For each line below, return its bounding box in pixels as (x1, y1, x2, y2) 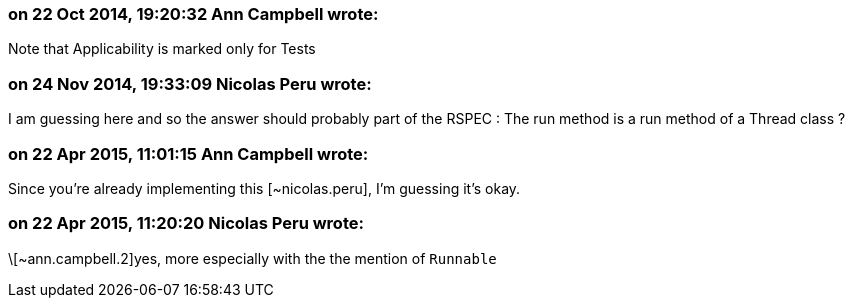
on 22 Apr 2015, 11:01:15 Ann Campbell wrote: (8, 143, 369, 164)
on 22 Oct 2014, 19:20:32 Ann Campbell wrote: (8, 4, 379, 24)
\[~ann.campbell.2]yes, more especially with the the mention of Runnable (8, 249, 497, 267)
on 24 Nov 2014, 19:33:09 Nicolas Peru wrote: (8, 73, 372, 94)
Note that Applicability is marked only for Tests (8, 40, 316, 58)
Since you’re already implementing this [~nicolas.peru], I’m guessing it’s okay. (8, 179, 521, 197)
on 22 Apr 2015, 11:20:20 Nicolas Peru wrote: (8, 213, 364, 234)
